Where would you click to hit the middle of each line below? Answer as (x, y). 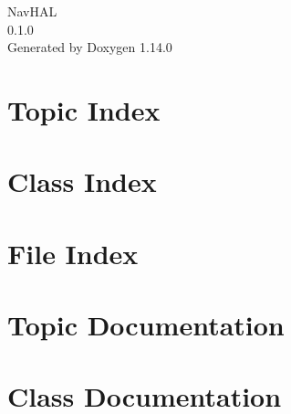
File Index (73, 253)
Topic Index (84, 109)
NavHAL (32, 11)
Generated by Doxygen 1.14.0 (90, 47)
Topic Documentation (146, 325)
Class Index (82, 181)
